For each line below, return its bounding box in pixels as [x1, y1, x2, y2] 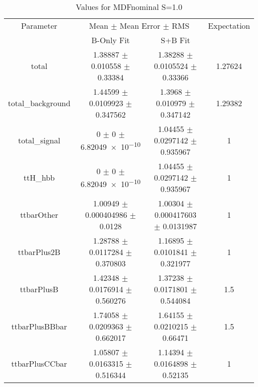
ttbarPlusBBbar [11, 321, 67, 332]
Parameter [21, 20, 58, 31]
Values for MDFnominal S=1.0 [75, 1, 183, 12]
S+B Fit [161, 34, 191, 46]
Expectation [208, 20, 250, 31]
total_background [8, 97, 70, 109]
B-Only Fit [91, 34, 130, 46]
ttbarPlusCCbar [11, 358, 67, 369]
